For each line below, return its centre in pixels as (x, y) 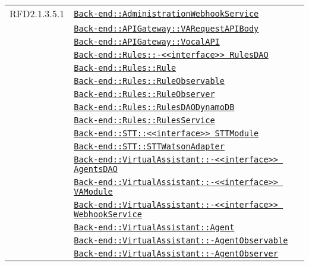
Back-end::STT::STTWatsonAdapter (149, 146)
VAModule (93, 192)
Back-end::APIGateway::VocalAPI (147, 42)
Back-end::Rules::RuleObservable (149, 81)
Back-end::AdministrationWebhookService (166, 13)
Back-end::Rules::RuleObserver (144, 94)
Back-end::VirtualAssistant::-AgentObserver (176, 254)
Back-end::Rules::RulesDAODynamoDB (154, 107)
